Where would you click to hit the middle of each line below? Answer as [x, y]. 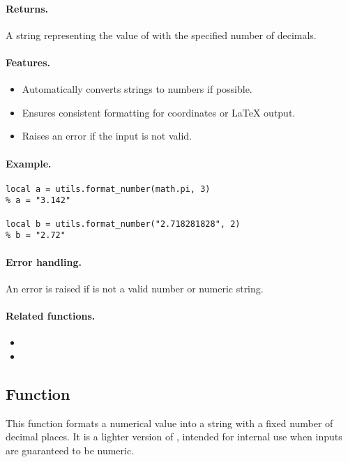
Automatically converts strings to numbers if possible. [137, 89]
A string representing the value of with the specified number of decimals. [161, 35]
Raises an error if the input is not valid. [107, 136]
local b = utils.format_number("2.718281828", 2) [123, 224]
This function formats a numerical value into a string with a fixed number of [169, 423]
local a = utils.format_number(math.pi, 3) [108, 189]
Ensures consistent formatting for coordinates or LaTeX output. [159, 112]
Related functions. [51, 316]
